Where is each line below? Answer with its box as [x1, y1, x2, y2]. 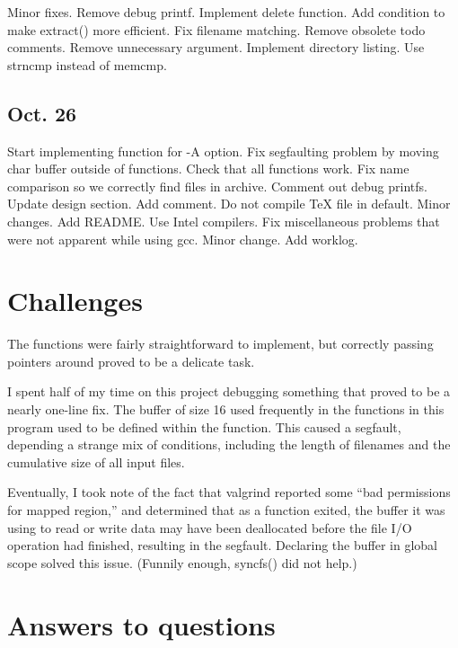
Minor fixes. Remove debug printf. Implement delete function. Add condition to [7, 3, 445, 21]
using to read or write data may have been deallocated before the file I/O [7, 518, 412, 537]
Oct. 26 [7, 99, 77, 127]
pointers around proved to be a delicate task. [7, 351, 255, 370]
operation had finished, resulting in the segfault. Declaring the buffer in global [7, 536, 437, 555]
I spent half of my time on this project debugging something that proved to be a [7, 382, 451, 401]
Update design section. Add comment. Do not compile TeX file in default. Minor [7, 194, 451, 213]
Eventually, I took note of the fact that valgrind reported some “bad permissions [7, 483, 451, 502]
